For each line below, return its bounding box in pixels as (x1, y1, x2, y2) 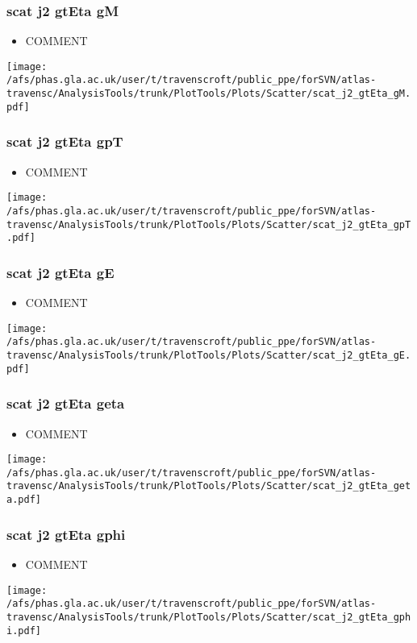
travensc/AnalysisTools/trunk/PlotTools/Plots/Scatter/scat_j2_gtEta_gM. (6, 88, 411, 100)
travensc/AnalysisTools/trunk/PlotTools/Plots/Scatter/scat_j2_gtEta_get (6, 480, 411, 492)
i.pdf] (6, 624, 41, 637)
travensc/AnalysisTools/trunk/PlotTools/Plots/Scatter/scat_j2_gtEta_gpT (6, 218, 411, 230)
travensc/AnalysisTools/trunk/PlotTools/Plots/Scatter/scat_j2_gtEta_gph (6, 611, 411, 623)
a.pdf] (6, 494, 41, 506)
